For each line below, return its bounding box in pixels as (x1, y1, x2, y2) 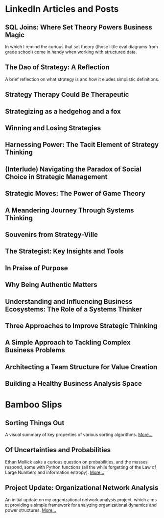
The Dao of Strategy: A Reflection (5, 63, 110, 72)
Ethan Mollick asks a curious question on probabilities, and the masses (5, 459, 148, 465)
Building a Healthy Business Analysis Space (5, 379, 142, 388)
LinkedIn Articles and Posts (5, 3, 119, 15)
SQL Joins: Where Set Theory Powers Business (5, 23, 153, 31)
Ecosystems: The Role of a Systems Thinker (5, 305, 142, 313)
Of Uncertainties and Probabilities (5, 446, 111, 454)
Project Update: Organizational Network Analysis (5, 484, 159, 492)
